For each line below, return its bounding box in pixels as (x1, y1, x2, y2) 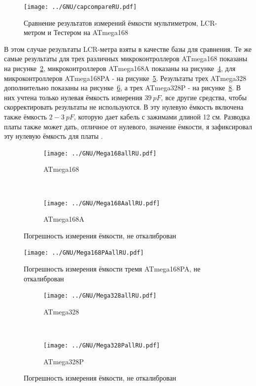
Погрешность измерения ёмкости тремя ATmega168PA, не (24, 264, 201, 274)
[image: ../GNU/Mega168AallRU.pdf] (43, 199, 160, 207)
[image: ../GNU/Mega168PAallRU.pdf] (24, 249, 144, 257)
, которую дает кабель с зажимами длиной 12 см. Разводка (73, 112, 250, 121)
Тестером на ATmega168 (53, 27, 128, 38)
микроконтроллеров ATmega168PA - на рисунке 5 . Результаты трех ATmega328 (4, 73, 247, 83)
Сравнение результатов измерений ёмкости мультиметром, (24, 17, 198, 28)
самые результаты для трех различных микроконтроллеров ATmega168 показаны (4, 53, 248, 64)
